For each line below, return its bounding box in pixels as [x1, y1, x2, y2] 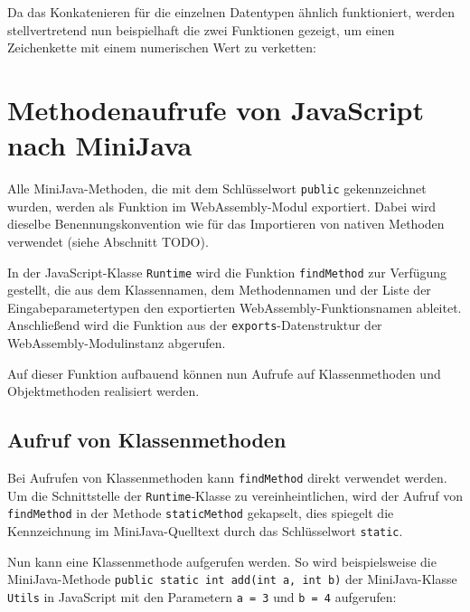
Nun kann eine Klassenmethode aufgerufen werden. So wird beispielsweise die [7, 551, 437, 570]
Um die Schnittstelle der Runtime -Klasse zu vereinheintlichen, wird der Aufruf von [7, 485, 464, 504]
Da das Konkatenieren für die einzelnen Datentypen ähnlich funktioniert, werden [7, 3, 455, 21]
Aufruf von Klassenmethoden [7, 426, 287, 454]
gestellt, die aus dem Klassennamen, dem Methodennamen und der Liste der [7, 280, 431, 299]
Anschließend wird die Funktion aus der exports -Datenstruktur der [7, 315, 382, 334]
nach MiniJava [7, 127, 193, 164]
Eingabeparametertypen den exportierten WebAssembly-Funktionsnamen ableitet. [7, 297, 462, 316]
